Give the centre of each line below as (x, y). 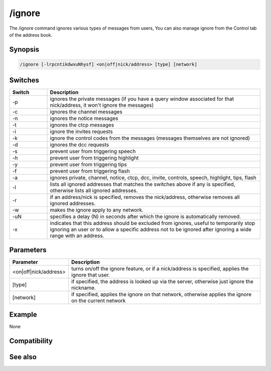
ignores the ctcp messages (82, 125)
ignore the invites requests (81, 132)
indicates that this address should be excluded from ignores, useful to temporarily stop (153, 223)
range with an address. (77, 236)
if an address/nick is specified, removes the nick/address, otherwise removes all (145, 197)
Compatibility (31, 341)
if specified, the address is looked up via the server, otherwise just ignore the (162, 281)
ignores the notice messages (84, 118)
